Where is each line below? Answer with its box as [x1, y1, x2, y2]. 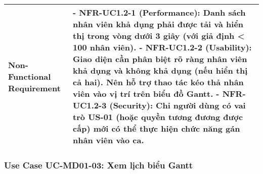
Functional [8, 70, 51, 82]
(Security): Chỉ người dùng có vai [109, 99, 246, 111]
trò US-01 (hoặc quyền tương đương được [73, 111, 243, 123]
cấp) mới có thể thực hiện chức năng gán [73, 123, 240, 134]
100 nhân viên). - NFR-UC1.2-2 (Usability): [73, 41, 252, 53]
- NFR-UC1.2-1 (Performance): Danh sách [73, 7, 246, 18]
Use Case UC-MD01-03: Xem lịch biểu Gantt [4, 158, 193, 171]
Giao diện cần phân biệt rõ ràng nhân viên [73, 53, 247, 65]
